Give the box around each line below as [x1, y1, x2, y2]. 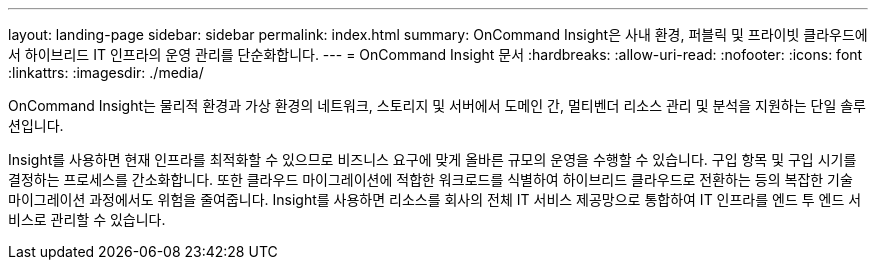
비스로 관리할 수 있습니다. [8, 211, 166, 228]
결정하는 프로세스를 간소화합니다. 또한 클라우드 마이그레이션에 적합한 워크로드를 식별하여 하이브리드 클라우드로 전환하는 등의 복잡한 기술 [8, 171, 853, 188]
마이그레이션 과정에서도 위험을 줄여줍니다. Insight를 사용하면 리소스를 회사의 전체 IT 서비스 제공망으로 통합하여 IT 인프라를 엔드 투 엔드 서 [8, 191, 862, 208]
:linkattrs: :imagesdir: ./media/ [8, 64, 204, 81]
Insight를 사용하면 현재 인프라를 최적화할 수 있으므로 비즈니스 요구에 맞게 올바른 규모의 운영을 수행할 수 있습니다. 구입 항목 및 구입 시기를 [8, 151, 857, 168]
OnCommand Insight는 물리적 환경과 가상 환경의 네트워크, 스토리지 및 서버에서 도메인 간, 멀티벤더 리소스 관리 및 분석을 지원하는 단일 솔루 [8, 97, 866, 114]
